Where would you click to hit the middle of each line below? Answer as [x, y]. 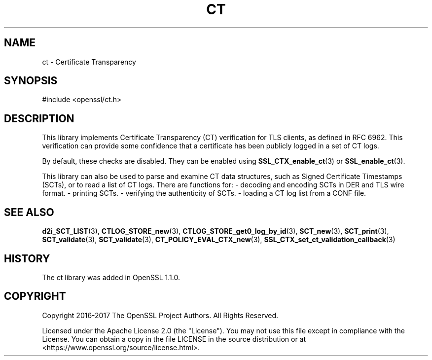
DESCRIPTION [39, 118]
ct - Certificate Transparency [89, 62]
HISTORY [27, 258]
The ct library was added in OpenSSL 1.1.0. [111, 277]
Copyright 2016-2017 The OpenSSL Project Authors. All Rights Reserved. [160, 315]
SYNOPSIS [31, 81]
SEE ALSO [29, 212]
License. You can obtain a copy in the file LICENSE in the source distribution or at [174, 339]
